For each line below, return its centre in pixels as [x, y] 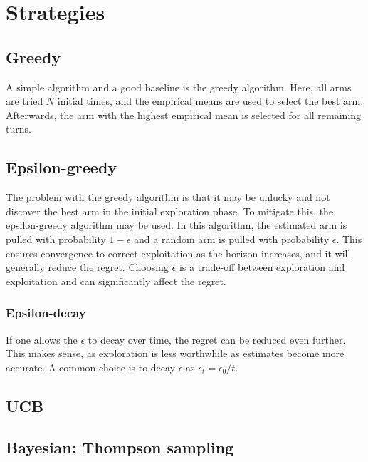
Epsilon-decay [46, 313]
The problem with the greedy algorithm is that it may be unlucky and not [168, 197]
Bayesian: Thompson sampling [120, 447]
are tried [25, 101]
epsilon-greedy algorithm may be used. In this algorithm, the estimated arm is [177, 225]
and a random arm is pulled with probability [232, 238]
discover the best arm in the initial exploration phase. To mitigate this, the [170, 211]
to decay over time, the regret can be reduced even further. [217, 339]
